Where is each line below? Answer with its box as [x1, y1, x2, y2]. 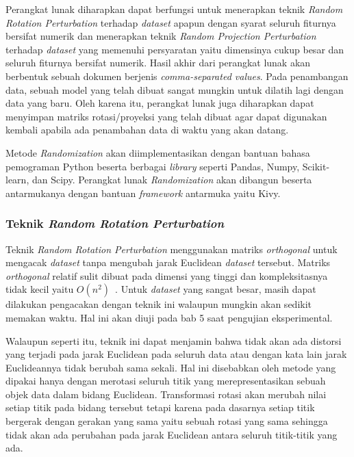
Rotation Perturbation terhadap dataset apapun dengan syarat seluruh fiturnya [5, 15, 336, 29]
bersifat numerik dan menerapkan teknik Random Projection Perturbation [5, 29, 316, 43]
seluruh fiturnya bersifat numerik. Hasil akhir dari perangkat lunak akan [5, 55, 311, 70]
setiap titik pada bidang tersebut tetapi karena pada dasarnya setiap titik [5, 400, 315, 415]
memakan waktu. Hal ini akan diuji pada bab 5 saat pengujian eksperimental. [5, 310, 333, 324]
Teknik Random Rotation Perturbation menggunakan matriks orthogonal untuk [5, 241, 338, 256]
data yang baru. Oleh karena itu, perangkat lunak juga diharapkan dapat [5, 96, 314, 110]
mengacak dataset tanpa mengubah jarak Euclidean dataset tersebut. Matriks [5, 255, 331, 270]
